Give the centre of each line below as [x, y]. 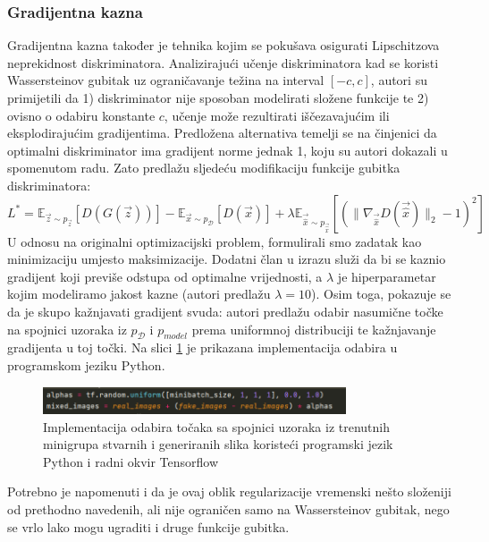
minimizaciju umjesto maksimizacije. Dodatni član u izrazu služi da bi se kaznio [227, 259]
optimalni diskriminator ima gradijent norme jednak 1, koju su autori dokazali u [228, 150]
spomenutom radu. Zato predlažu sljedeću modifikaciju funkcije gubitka [204, 168]
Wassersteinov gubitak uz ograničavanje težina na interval [166, 80]
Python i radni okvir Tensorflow [131, 461]
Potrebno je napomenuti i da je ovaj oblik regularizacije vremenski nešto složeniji [229, 491]
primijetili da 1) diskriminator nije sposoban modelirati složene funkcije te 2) [218, 97]
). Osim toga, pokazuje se [381, 294]
